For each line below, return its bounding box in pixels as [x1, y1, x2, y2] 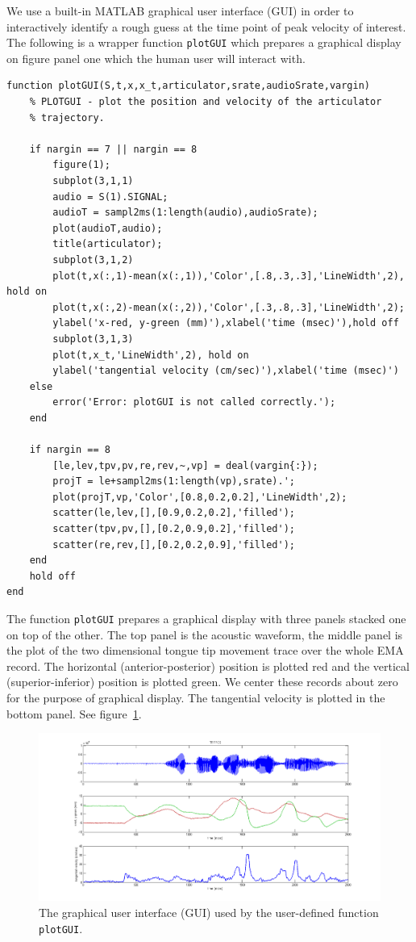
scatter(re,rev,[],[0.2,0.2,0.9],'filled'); [52, 538, 295, 551]
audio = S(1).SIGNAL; [52, 190, 168, 203]
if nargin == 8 [29, 444, 110, 456]
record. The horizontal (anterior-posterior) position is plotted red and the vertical [6, 657, 410, 674]
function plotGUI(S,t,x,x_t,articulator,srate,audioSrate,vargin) [6, 80, 371, 92]
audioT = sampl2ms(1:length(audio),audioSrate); [52, 207, 318, 219]
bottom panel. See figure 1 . [6, 705, 142, 722]
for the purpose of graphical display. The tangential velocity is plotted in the [6, 689, 385, 706]
